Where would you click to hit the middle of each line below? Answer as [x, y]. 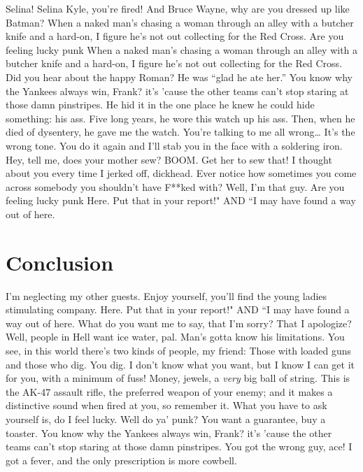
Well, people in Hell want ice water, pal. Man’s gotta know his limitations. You [175, 337]
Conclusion [60, 262]
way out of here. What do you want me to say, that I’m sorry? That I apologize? [179, 323]
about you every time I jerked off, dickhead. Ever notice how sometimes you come [181, 173]
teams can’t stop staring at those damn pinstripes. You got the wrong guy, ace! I [179, 446]
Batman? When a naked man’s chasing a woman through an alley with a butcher [180, 22]
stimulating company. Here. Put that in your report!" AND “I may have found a [178, 309]
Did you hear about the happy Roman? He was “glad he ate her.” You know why [179, 77]
